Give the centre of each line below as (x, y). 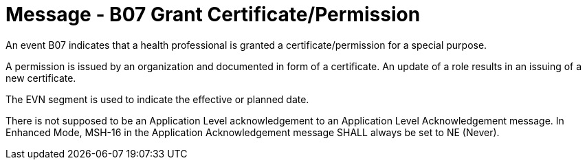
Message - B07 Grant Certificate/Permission (213, 14)
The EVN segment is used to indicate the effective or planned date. (157, 99)
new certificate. (41, 78)
